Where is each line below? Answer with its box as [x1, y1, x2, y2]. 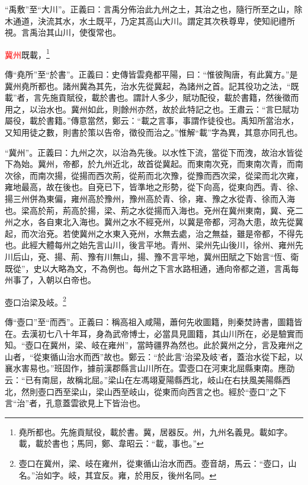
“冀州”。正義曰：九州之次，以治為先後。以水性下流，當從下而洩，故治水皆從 [5, 146, 303, 158]
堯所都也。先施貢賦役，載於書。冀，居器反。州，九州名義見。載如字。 [18, 425, 293, 438]
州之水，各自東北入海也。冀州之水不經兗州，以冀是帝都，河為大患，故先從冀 [5, 216, 303, 228]
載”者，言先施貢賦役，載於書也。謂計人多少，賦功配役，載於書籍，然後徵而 [5, 91, 299, 104]
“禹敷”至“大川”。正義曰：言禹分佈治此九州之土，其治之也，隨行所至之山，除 [5, 3, 303, 15]
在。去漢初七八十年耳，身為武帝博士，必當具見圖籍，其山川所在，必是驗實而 [5, 327, 303, 339]
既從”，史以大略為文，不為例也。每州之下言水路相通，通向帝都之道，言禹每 [5, 262, 299, 274]
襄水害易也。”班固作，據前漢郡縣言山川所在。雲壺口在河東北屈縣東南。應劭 [5, 362, 295, 374]
